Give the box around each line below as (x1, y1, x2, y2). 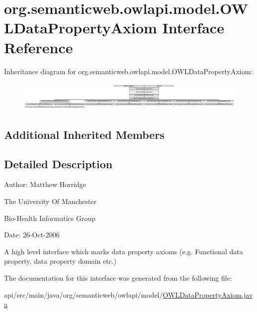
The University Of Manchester (4, 196, 97, 206)
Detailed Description (4, 156, 113, 171)
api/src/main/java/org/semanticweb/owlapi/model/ (4, 289, 163, 300)
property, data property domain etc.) (4, 256, 117, 266)
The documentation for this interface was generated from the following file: (4, 272, 232, 283)
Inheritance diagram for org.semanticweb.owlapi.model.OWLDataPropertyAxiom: (4, 66, 253, 76)
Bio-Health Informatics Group (4, 212, 96, 223)
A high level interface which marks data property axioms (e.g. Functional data (4, 246, 243, 256)
